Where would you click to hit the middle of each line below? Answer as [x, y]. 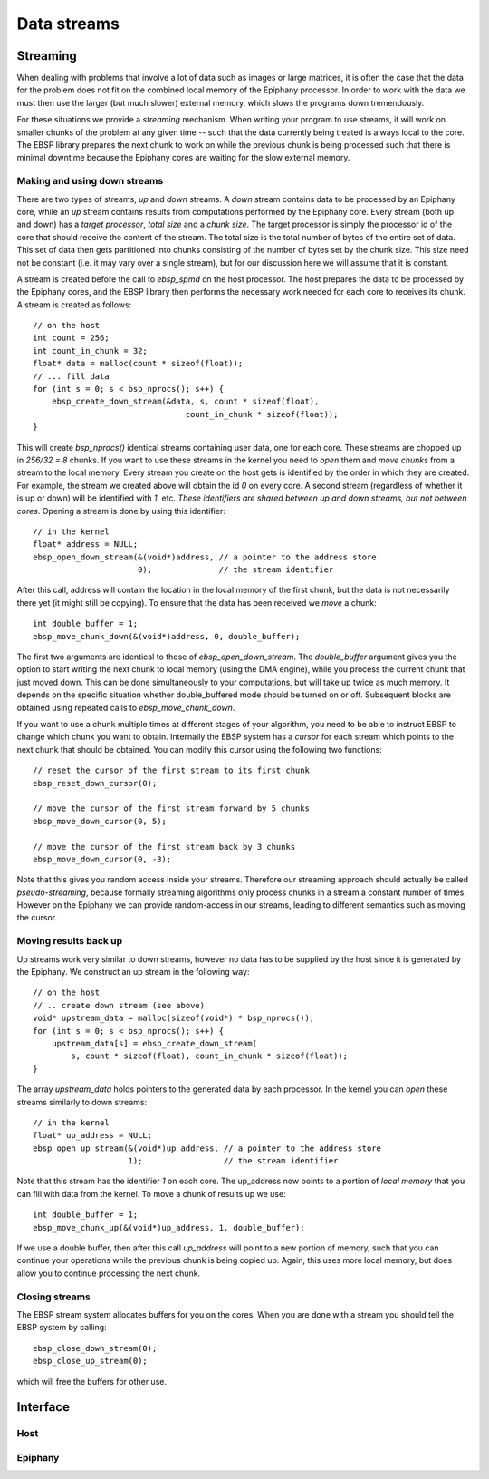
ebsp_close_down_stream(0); [95, 1348]
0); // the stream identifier [235, 570]
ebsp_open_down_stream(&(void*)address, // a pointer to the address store [205, 557]
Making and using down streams [90, 181]
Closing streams [53, 1297]
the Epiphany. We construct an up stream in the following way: [133, 972]
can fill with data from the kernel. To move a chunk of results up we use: [151, 1193]
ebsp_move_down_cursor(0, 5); [100, 821]
